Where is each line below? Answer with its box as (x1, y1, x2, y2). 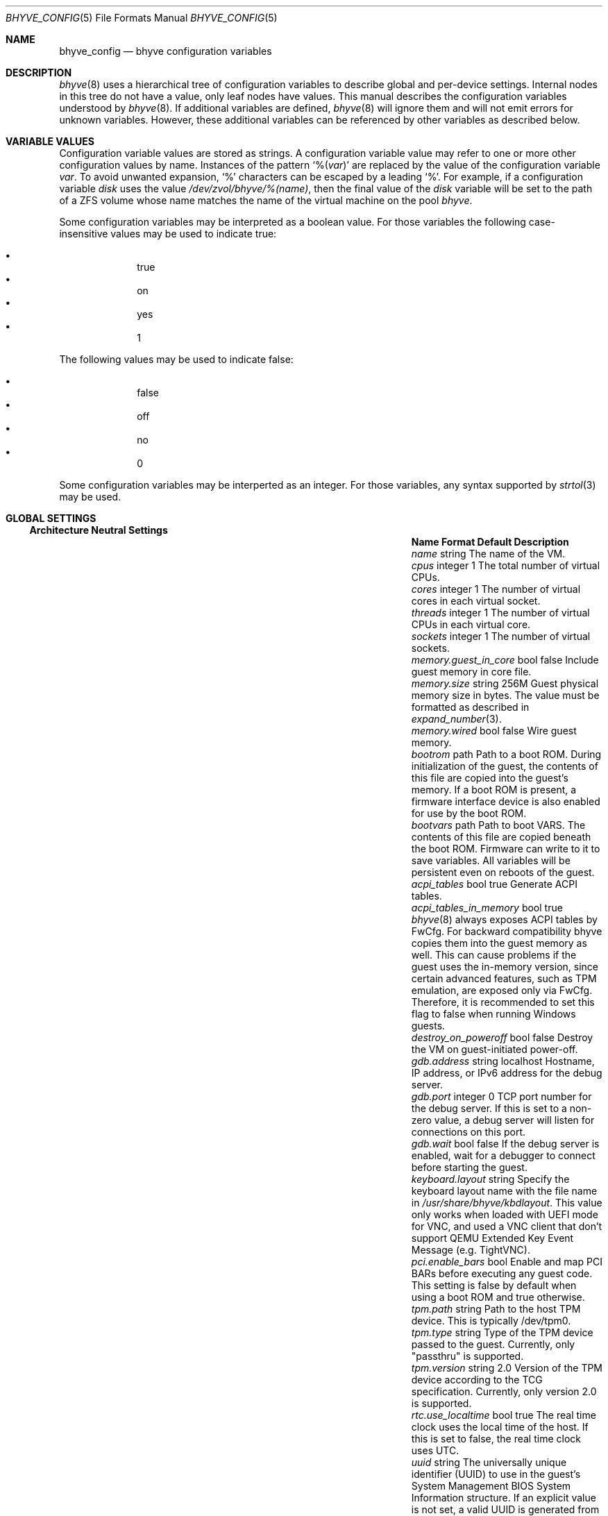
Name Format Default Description (411, 536, 569, 548)
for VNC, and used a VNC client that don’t (411, 1220, 602, 1232)
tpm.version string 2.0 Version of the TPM (411, 1362, 603, 1374)
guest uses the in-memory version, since (411, 961, 598, 972)
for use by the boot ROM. (411, 807, 527, 819)
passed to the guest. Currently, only (411, 1338, 575, 1350)
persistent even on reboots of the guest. (411, 866, 595, 878)
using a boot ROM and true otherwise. (411, 1291, 585, 1303)
